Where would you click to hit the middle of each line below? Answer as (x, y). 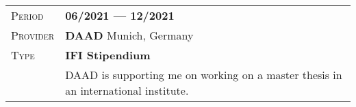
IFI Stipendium (108, 55)
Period (27, 15)
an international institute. (127, 90)
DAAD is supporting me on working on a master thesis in (204, 75)
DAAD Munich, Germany (129, 35)
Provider (33, 35)
